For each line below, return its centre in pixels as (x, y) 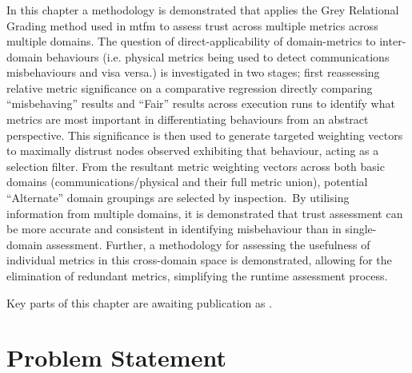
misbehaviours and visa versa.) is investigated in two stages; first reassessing (193, 72)
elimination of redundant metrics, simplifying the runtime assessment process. (197, 276)
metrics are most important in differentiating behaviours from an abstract (188, 119)
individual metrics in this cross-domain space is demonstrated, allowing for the (199, 260)
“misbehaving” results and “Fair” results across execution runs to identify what (201, 103)
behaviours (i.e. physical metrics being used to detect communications (218, 56)
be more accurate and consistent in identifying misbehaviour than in (174, 229)
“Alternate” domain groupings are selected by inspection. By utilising (178, 198)
